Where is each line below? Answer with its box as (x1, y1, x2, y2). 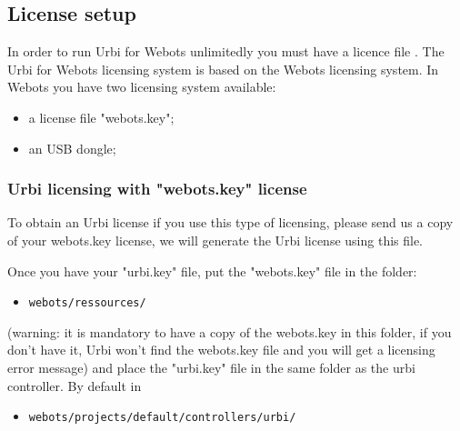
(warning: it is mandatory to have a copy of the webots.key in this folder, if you (7, 322, 452, 341)
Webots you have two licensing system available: (7, 77, 276, 96)
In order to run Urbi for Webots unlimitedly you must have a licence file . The (7, 42, 445, 61)
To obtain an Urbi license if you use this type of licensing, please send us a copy (7, 213, 454, 232)
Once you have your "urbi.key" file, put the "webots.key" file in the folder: (7, 261, 417, 280)
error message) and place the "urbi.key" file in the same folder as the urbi (7, 358, 415, 377)
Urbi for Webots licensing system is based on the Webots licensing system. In (7, 59, 439, 78)
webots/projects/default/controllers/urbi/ (28, 411, 296, 425)
